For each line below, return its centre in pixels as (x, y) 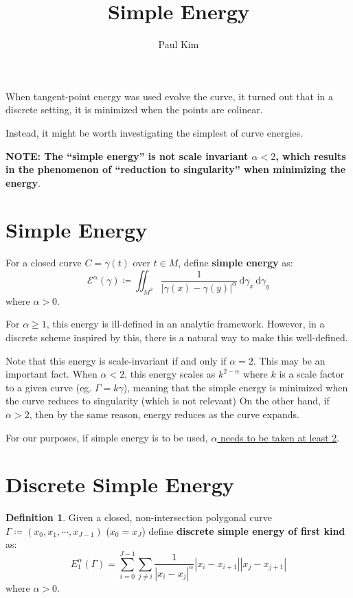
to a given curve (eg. (49, 387)
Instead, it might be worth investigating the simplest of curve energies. (154, 132)
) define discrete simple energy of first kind (243, 530)
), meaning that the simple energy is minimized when (236, 387)
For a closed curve (44, 263)
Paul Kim (179, 44)
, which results (311, 156)
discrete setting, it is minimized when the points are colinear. (134, 110)
